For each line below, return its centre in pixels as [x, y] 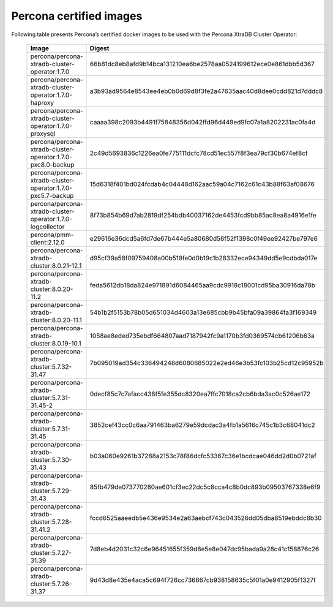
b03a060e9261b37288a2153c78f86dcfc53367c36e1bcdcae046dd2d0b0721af [203, 456]
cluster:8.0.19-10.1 [56, 343]
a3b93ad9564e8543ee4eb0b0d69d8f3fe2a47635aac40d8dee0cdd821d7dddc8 [206, 91]
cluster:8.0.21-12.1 [56, 265]
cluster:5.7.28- [51, 522]
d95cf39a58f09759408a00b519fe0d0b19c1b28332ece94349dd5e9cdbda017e [204, 258]
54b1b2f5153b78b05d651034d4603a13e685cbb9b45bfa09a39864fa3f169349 [203, 312]
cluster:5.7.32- [51, 366]
